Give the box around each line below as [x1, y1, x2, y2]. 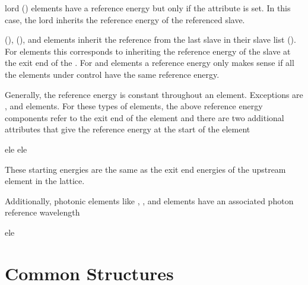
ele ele [5, 142, 27, 155]
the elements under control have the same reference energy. [5, 68, 220, 80]
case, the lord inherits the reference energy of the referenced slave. [5, 13, 245, 26]
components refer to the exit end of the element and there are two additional [5, 111, 284, 123]
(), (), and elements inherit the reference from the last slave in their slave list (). [5, 33, 296, 46]
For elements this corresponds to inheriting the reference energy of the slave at [5, 45, 291, 57]
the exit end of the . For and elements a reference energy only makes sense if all [5, 56, 294, 69]
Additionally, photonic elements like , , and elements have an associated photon [5, 194, 294, 207]
